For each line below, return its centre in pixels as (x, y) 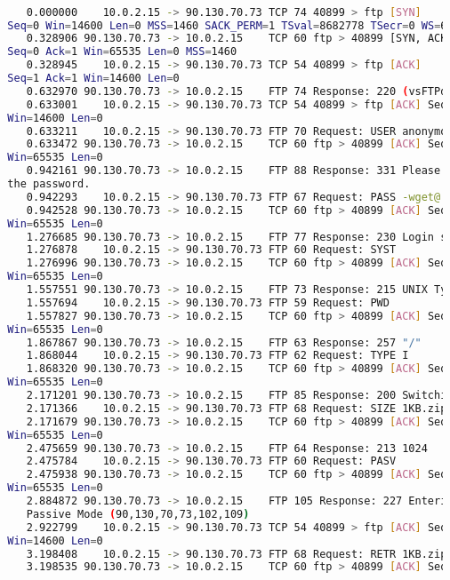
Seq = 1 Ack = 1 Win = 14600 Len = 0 (93, 79)
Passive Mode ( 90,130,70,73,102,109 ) (138, 514)
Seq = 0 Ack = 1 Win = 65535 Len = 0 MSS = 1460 (122, 52)
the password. (49, 184)
